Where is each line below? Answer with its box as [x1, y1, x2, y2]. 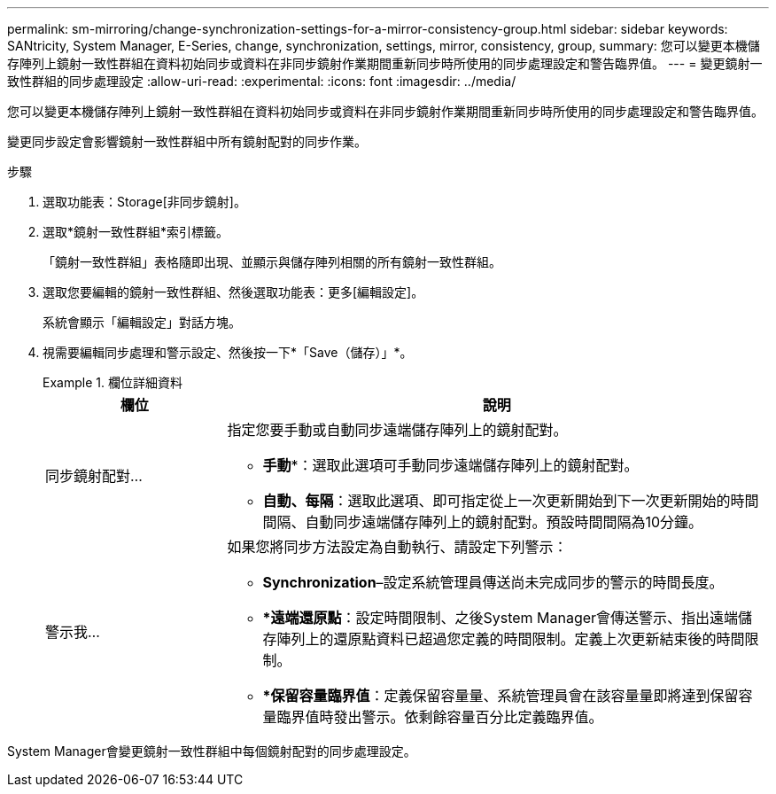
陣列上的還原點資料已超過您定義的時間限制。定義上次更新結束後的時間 [276, 630, 745, 648]
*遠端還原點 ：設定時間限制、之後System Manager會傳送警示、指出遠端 [262, 609, 739, 627]
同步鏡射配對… [45, 467, 143, 485]
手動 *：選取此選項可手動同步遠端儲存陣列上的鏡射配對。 [262, 456, 639, 474]
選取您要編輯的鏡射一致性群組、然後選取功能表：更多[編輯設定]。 [43, 284, 424, 300]
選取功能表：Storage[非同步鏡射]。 [43, 194, 246, 209]
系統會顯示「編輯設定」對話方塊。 [43, 315, 241, 330]
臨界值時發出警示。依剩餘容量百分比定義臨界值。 [276, 708, 603, 726]
